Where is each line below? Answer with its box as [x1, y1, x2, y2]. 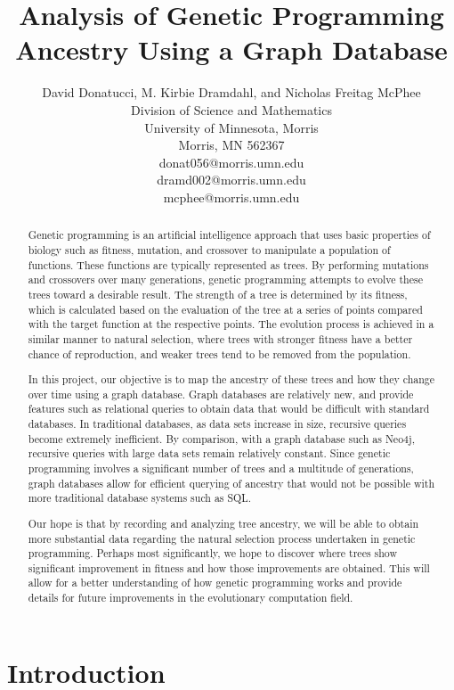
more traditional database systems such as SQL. [28, 490, 252, 505]
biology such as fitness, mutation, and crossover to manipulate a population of [28, 242, 391, 257]
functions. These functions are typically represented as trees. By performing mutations [28, 257, 429, 272]
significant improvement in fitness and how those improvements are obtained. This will [28, 560, 430, 575]
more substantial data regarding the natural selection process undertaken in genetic [28, 530, 416, 546]
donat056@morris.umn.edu [158, 152, 304, 171]
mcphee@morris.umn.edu [163, 187, 300, 206]
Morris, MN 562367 [178, 136, 285, 154]
